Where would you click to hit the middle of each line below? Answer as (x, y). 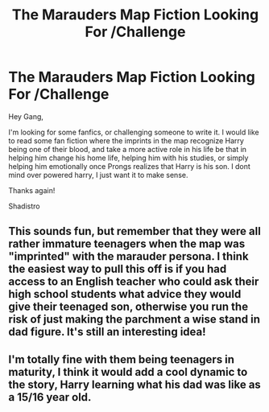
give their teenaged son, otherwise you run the (128, 307)
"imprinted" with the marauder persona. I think (128, 256)
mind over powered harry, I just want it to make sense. (98, 175)
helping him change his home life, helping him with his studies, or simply (128, 158)
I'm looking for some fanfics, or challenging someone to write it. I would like (134, 132)
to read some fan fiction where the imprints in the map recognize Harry (126, 140)
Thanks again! (32, 190)
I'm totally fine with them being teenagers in (122, 359)
